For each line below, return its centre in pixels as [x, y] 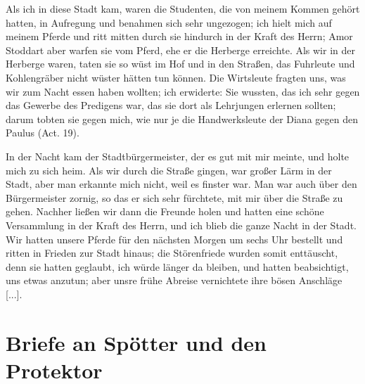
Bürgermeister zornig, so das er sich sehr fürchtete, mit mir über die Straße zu [174, 197]
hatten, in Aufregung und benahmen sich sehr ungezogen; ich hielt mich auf [169, 22]
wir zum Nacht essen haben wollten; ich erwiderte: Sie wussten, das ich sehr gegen [183, 91]
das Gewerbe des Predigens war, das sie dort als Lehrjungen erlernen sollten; [171, 105]
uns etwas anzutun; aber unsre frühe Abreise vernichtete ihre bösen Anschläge [174, 280]
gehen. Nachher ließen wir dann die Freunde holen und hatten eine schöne [165, 211]
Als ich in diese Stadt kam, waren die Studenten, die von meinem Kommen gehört [183, 8]
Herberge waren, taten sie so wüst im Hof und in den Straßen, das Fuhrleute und [180, 64]
